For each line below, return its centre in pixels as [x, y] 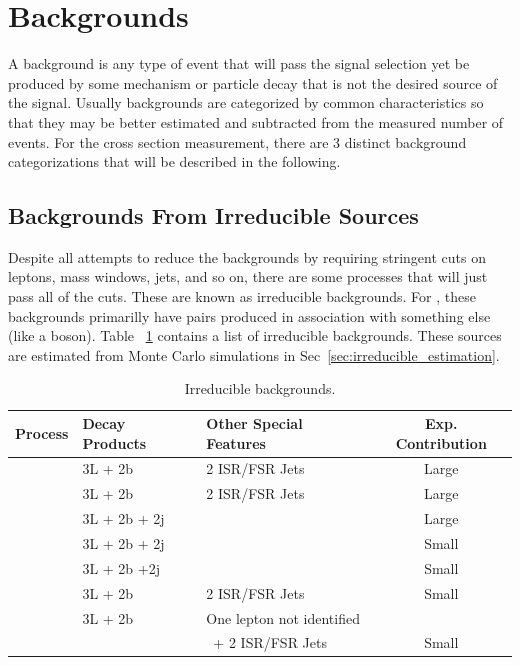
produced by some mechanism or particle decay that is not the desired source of [253, 82]
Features [236, 442]
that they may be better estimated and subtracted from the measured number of [256, 121]
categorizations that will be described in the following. [174, 161]
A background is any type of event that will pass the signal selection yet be [239, 63]
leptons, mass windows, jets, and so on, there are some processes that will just [248, 276]
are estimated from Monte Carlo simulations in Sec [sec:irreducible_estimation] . [254, 354]
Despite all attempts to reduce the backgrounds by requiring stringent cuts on [247, 256]
